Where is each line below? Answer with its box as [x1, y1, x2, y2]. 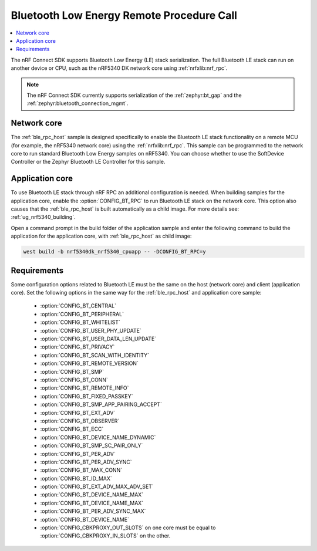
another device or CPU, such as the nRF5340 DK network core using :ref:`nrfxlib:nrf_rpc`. [11, 65, 228, 72]
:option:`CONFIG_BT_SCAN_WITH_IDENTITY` [40, 351, 150, 359]
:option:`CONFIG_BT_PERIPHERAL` [40, 310, 124, 317]
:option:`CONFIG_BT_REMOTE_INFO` [40, 384, 129, 391]
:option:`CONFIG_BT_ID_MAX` [40, 475, 113, 482]
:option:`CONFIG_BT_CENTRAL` [40, 302, 117, 309]
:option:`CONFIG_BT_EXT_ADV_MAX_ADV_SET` [40, 483, 154, 490]
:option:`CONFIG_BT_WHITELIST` [40, 319, 120, 326]
